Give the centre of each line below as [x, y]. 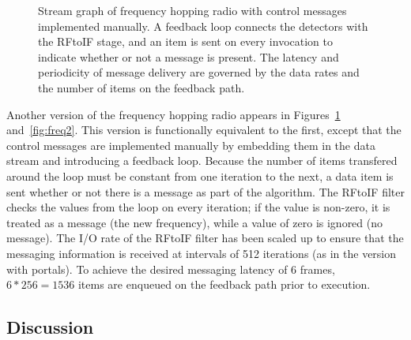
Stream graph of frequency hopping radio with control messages [192, 10]
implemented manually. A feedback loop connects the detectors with [203, 26]
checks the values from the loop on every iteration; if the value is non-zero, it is [198, 207]
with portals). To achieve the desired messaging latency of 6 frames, [171, 269]
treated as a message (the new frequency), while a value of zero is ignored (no [195, 222]
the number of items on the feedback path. [141, 87]
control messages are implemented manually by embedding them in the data [191, 145]
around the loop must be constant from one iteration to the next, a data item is [200, 176]
